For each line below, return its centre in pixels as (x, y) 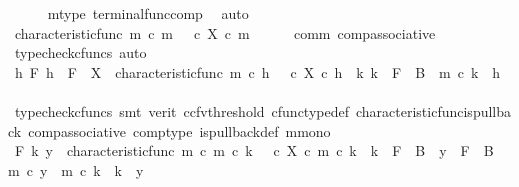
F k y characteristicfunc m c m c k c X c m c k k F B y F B (254, 150)
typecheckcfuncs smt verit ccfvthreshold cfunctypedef (181, 110)
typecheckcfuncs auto (80, 52)
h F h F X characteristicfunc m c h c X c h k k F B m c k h (257, 71)
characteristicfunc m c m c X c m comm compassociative (225, 32)
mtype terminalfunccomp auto (148, 13)
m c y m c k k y (76, 169)
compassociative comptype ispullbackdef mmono (179, 130)
